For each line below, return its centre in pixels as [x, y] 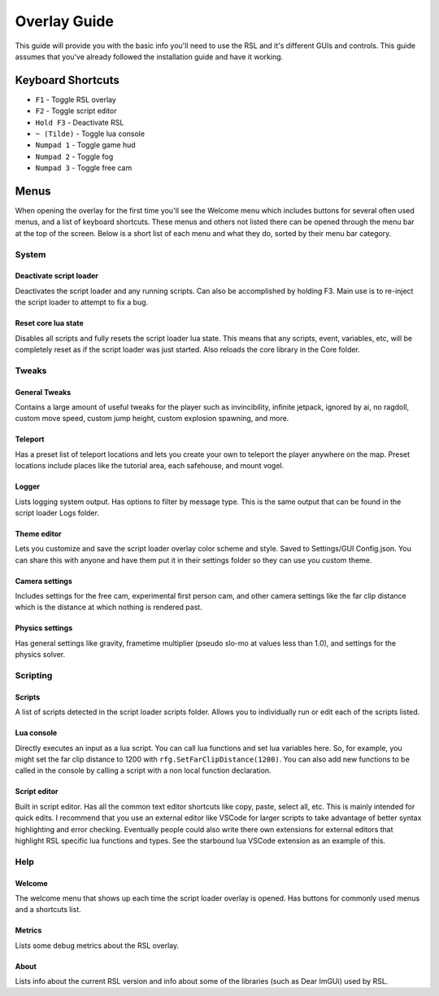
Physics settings [44, 628]
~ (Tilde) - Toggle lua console [90, 134]
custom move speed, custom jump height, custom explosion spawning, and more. [152, 419]
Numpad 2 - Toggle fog [74, 156]
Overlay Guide [64, 21]
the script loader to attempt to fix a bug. [82, 302]
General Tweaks [43, 392]
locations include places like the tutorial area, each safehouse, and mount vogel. [150, 466]
